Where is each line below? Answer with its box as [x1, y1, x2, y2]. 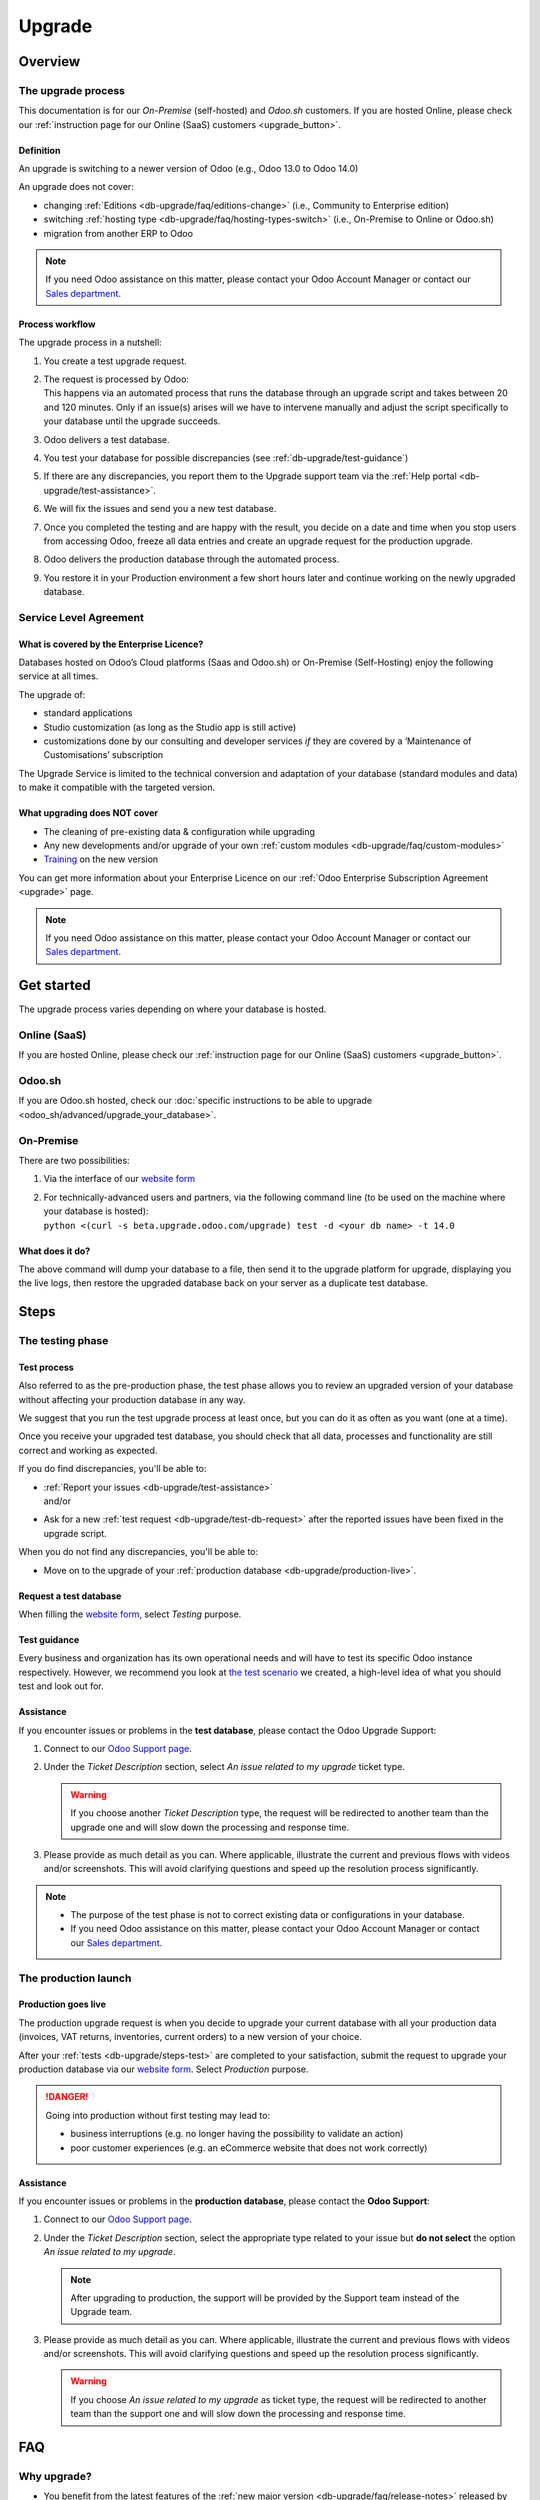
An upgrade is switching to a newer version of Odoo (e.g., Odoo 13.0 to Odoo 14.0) [18, 163, 359, 175]
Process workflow [18, 318, 96, 330]
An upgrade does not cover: [18, 181, 134, 193]
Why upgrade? [18, 2470, 92, 2484]
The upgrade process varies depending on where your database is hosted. [18, 1003, 327, 1015]
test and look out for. [18, 1680, 104, 1692]
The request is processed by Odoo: [43, 373, 190, 385]
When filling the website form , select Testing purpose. [18, 1608, 242, 1620]
